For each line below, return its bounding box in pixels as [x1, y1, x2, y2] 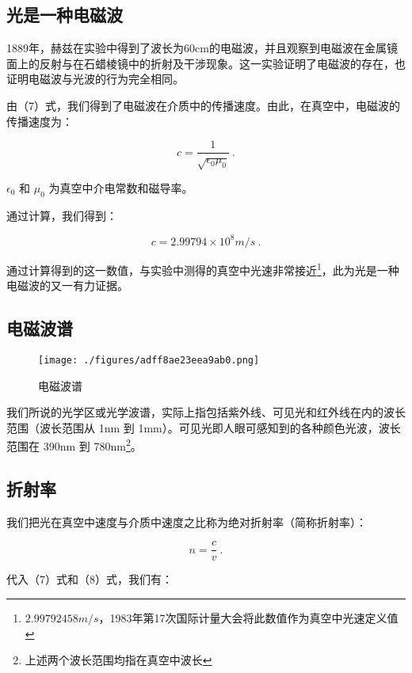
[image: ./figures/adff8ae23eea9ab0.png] [38, 354, 260, 366]
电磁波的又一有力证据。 [6, 277, 128, 294]
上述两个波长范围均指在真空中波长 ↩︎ [25, 652, 212, 668]
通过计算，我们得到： [6, 207, 117, 223]
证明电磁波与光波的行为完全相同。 [6, 70, 184, 87]
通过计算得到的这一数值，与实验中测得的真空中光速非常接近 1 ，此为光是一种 [6, 259, 399, 278]
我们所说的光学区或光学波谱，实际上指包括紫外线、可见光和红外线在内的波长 [6, 404, 406, 420]
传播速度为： [6, 112, 73, 129]
